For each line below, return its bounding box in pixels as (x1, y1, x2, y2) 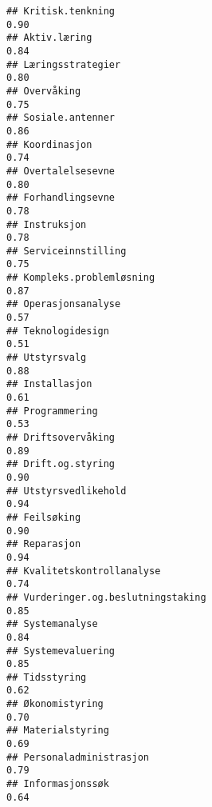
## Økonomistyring (6, 698, 104, 710)
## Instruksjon (6, 218, 87, 230)
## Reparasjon (6, 538, 81, 550)
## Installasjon (6, 378, 92, 390)
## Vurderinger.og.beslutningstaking (6, 591, 206, 603)
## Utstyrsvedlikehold (6, 485, 127, 497)
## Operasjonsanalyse (6, 298, 121, 310)
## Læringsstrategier (6, 58, 121, 70)
